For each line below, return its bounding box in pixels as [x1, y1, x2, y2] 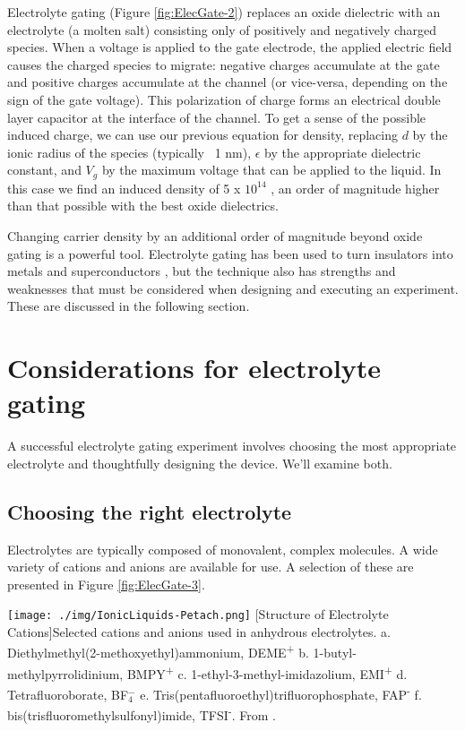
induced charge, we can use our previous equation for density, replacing [7, 125, 399, 144]
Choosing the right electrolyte [7, 497, 292, 525]
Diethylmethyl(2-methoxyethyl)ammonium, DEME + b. [7, 641, 309, 662]
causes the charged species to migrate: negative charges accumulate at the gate [7, 55, 440, 73]
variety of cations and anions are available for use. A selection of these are [7, 557, 414, 576]
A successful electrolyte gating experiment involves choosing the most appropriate [7, 436, 457, 455]
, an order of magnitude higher [271, 178, 440, 197]
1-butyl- [313, 643, 357, 662]
